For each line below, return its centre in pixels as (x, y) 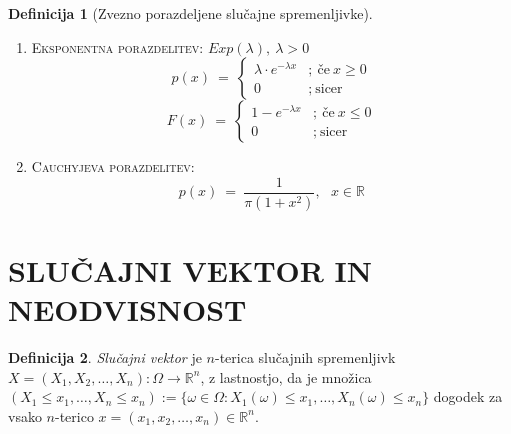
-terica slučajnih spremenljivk (305, 357)
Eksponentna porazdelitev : (117, 46)
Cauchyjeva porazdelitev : (113, 166)
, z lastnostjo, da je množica (286, 376)
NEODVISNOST (127, 309)
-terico (74, 415)
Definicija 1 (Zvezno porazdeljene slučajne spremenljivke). (190, 13)
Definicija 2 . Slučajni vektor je (105, 357)
